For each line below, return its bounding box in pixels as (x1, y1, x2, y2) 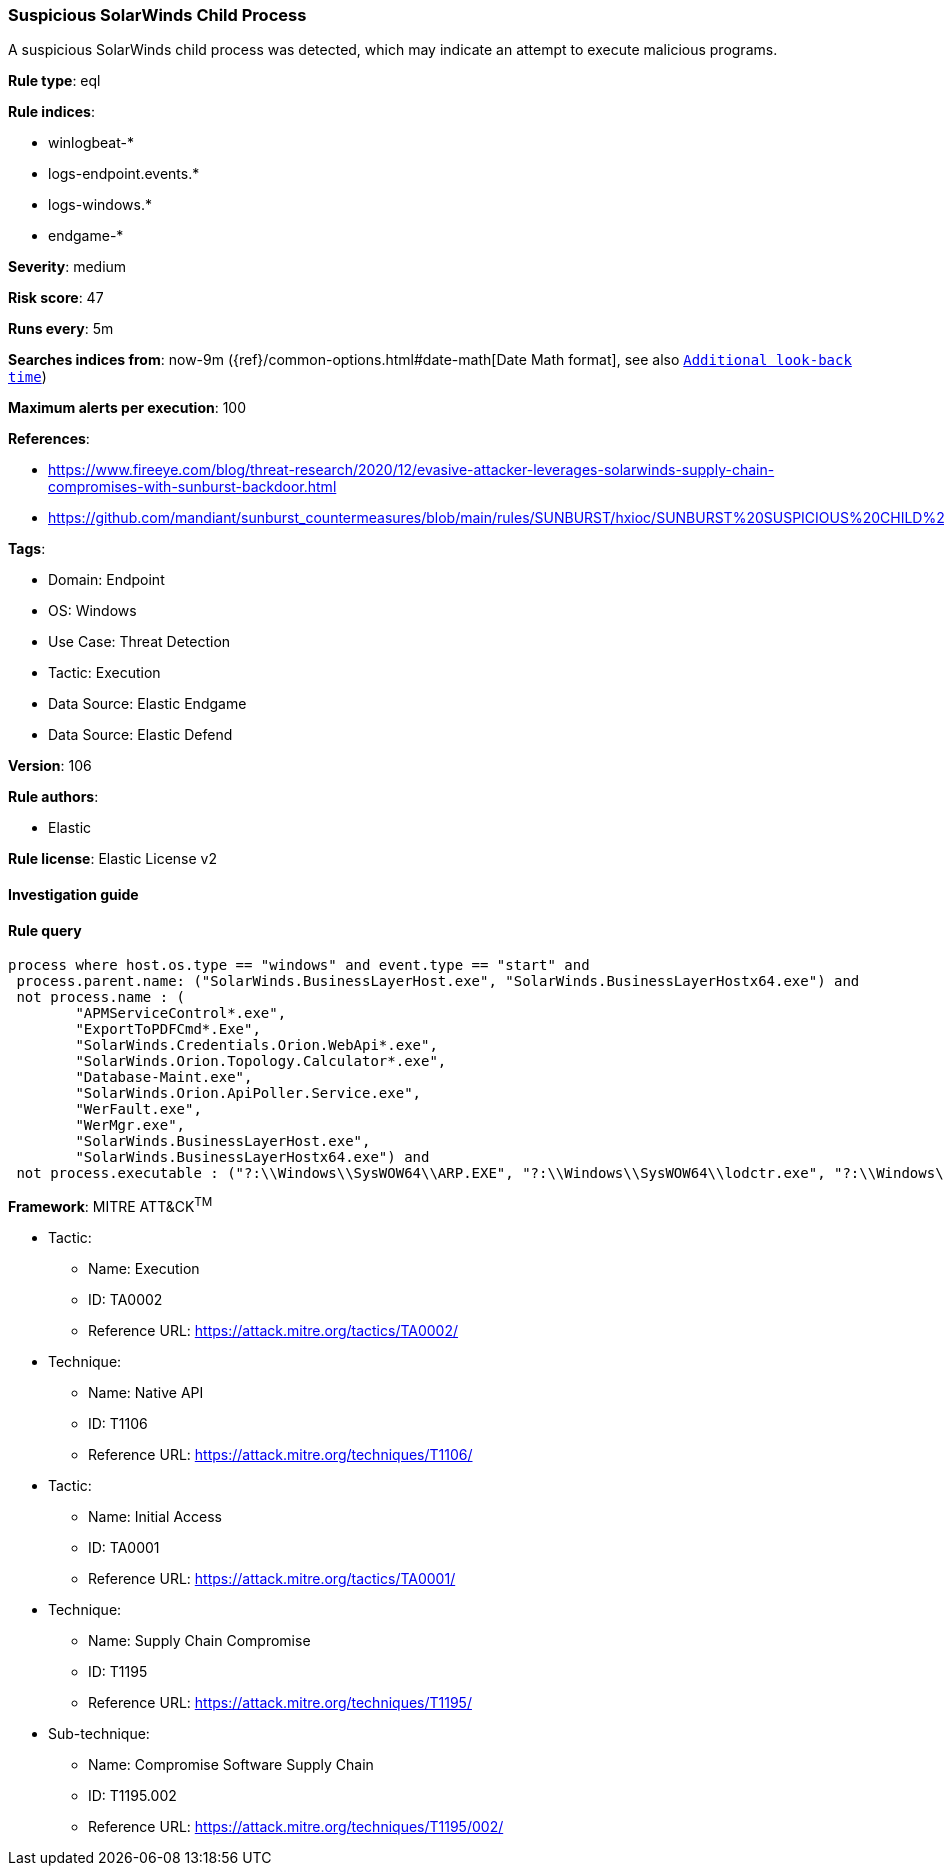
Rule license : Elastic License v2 (8, 850, 217, 868)
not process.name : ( (16, 989, 186, 1006)
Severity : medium (8, 258, 127, 276)
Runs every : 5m (8, 320, 114, 338)
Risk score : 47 (8, 289, 104, 307)
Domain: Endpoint (48, 571, 165, 589)
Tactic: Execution (48, 664, 161, 682)
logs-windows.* (48, 196, 152, 214)
